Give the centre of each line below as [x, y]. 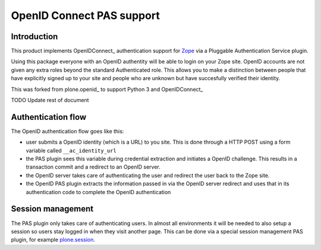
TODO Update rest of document [50, 100]
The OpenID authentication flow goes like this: [67, 131]
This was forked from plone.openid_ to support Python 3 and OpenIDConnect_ [107, 89]
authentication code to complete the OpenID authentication [98, 192]
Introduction [34, 37]
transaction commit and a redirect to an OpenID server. [93, 167]
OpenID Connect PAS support [85, 15]
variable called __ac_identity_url [71, 150]
